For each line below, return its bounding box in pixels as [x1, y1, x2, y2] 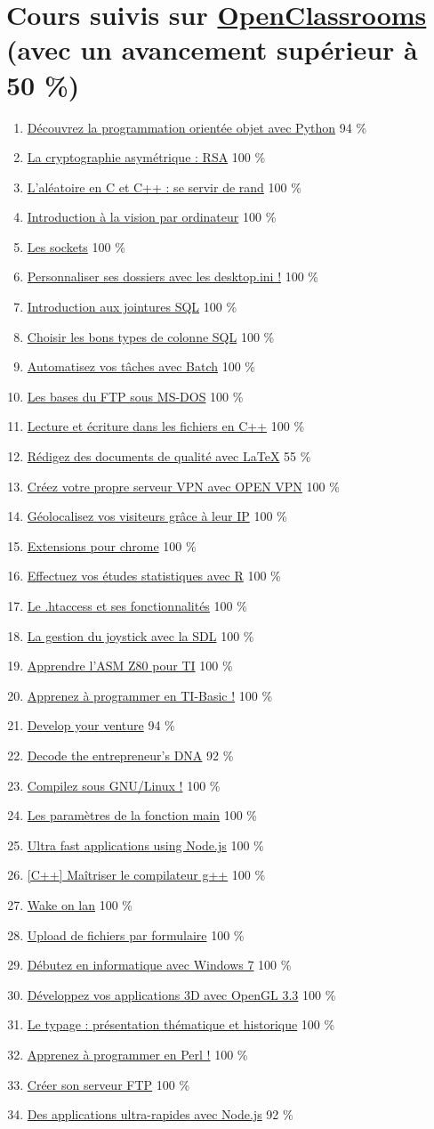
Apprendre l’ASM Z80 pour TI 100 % [27, 656, 233, 675]
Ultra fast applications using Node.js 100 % [27, 835, 264, 854]
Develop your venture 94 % [27, 716, 175, 735]
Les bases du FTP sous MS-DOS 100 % [27, 386, 244, 405]
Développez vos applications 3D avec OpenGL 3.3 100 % [27, 985, 336, 1003]
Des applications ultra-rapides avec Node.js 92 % [27, 1105, 293, 1124]
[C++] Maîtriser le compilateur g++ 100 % [27, 865, 266, 884]
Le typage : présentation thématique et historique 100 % [27, 1015, 335, 1034]
